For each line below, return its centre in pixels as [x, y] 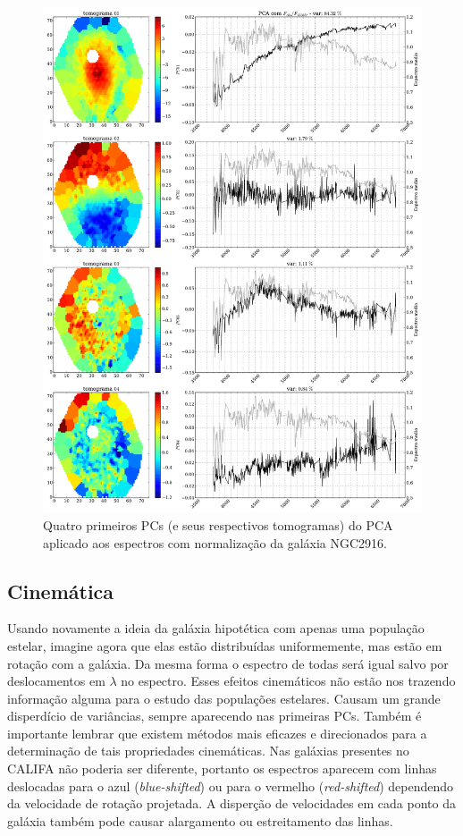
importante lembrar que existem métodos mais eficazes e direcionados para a [217, 733]
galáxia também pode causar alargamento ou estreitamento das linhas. [200, 820]
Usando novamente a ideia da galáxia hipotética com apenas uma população [216, 628]
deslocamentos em [56, 681]
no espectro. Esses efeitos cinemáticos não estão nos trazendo [288, 681]
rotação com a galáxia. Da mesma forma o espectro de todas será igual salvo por [228, 663]
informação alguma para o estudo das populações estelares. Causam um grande [224, 698]
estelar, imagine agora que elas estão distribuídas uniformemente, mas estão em [225, 645]
